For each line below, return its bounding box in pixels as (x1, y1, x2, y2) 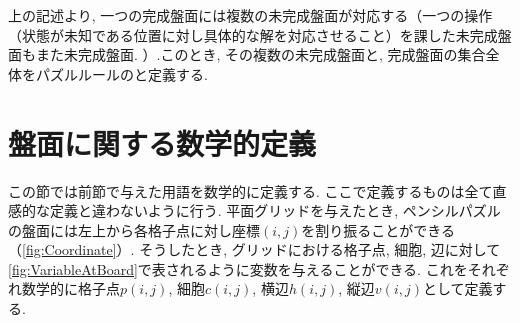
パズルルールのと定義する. (35, 63, 208, 84)
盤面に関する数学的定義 (8, 122, 317, 163)
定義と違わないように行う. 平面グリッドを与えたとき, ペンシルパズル (49, 200, 501, 221)
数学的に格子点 (21, 278, 120, 299)
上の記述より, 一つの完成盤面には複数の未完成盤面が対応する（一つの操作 (8, 5, 493, 25)
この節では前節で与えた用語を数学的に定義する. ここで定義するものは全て (8, 180, 493, 201)
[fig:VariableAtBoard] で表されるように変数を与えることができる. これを (8, 258, 468, 279)
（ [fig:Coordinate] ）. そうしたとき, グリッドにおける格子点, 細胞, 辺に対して (8, 239, 501, 260)
